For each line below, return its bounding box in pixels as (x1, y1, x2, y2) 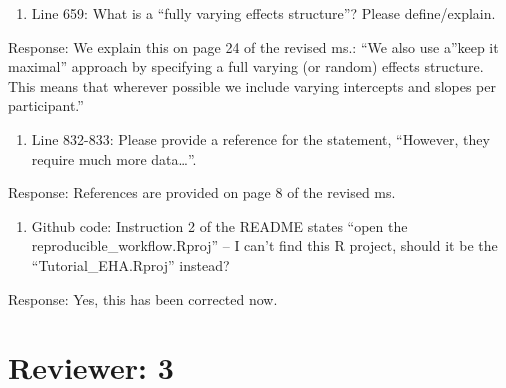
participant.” (8, 95, 84, 116)
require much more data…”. (31, 148, 197, 169)
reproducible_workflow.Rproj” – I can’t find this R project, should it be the (31, 235, 498, 256)
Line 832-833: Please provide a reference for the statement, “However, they (31, 128, 490, 149)
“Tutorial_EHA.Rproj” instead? (31, 254, 230, 275)
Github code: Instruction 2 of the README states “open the (31, 215, 408, 236)
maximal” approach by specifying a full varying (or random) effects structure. (8, 56, 484, 77)
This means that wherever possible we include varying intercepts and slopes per (8, 75, 496, 96)
